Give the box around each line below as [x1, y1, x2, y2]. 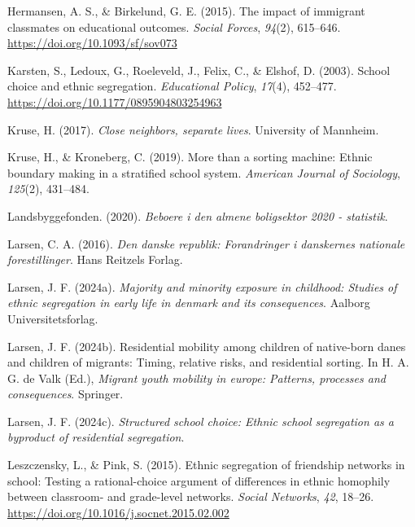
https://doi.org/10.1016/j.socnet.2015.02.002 [7, 503, 229, 520]
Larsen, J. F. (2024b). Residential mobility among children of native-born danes [7, 337, 406, 354]
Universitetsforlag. [7, 310, 98, 327]
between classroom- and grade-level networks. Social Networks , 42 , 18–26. [7, 488, 374, 505]
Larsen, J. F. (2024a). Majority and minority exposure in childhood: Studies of [7, 278, 397, 295]
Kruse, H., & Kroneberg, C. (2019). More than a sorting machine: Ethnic [7, 148, 373, 165]
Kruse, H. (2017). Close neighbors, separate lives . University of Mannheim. [7, 121, 379, 138]
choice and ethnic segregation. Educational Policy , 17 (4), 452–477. [7, 77, 337, 94]
